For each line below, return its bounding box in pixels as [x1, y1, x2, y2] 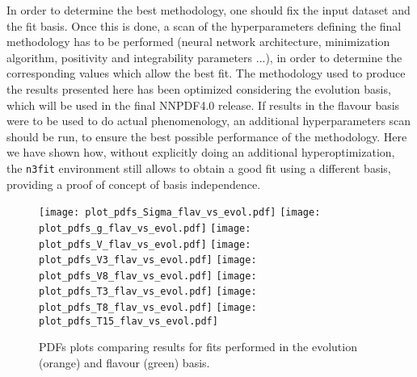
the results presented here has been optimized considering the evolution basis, [6, 80, 391, 97]
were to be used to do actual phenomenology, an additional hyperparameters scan [6, 112, 411, 129]
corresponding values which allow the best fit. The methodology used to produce [6, 65, 406, 82]
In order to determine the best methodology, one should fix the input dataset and [6, 2, 411, 18]
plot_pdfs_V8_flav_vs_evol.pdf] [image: [39, 270, 257, 282]
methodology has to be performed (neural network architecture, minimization [6, 33, 390, 50]
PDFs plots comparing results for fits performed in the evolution [39, 338, 357, 355]
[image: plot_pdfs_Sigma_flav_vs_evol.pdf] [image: [39, 207, 321, 219]
